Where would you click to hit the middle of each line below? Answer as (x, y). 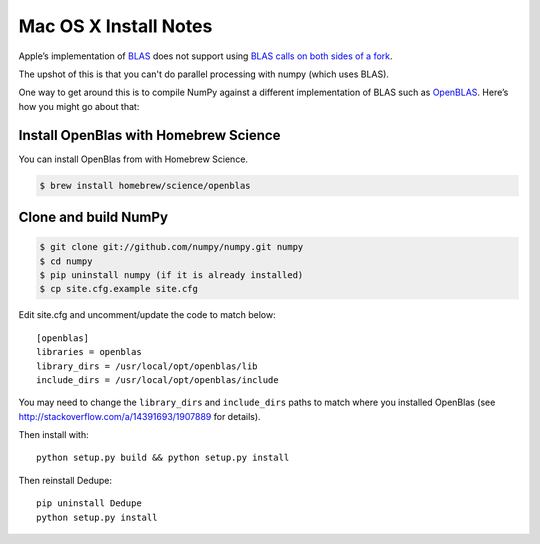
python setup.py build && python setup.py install (163, 458)
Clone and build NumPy (93, 217)
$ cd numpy (66, 261)
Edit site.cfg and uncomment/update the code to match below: (147, 315)
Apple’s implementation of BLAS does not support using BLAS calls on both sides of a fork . (206, 56)
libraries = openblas (89, 352)
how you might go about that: (79, 106)
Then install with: (53, 435)
